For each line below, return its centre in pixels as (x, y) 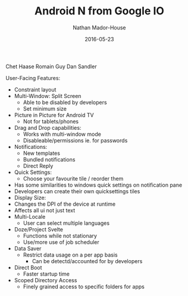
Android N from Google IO (99, 11)
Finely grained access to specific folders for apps (84, 286)
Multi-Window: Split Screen (48, 96)
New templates (42, 153)
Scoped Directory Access (46, 280)
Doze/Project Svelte (39, 229)
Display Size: (30, 197)
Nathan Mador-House (99, 28)
